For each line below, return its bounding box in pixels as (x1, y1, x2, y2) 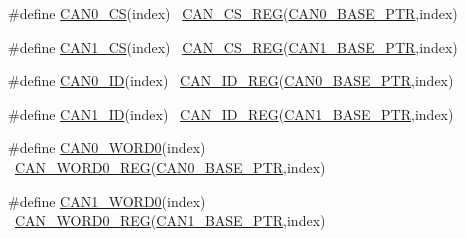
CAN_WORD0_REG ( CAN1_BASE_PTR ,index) (15, 210, 326, 231)
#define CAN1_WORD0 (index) (8, 190, 206, 211)
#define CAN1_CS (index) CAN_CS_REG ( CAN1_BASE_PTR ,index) (8, 36, 458, 57)
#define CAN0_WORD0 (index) (8, 137, 206, 158)
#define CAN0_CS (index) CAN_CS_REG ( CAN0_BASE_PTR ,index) (8, 3, 458, 23)
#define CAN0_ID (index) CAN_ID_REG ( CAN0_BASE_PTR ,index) (8, 70, 454, 91)
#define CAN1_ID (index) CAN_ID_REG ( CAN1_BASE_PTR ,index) (8, 103, 454, 124)
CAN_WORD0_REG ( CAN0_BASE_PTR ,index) (15, 156, 326, 177)
